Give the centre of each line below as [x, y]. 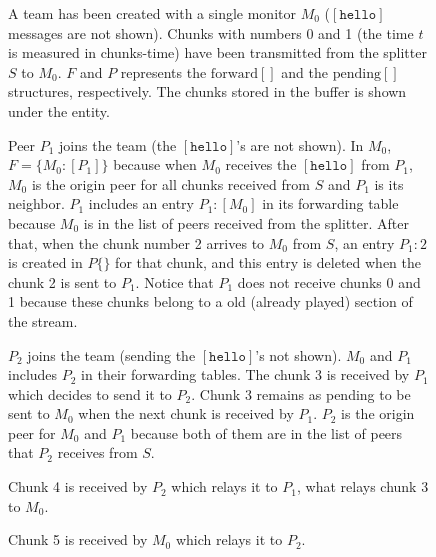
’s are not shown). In [300, 144]
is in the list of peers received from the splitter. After [246, 222]
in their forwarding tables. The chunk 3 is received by [245, 374]
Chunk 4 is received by [78, 486]
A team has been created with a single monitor [152, 13]
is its [389, 183]
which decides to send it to [90, 393]
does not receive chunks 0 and [329, 281]
